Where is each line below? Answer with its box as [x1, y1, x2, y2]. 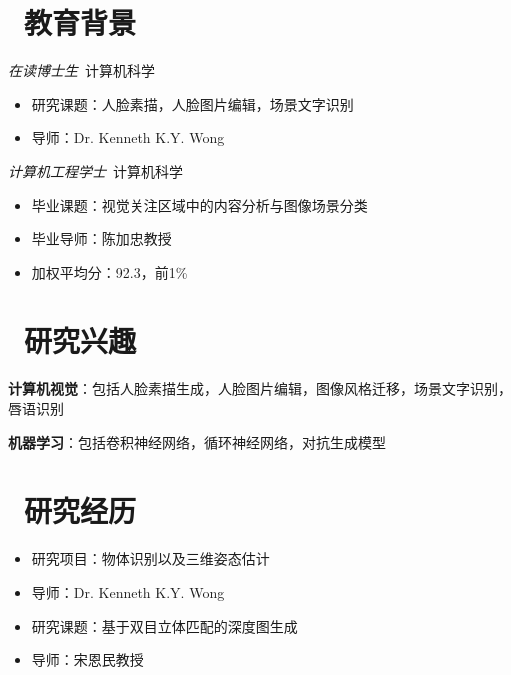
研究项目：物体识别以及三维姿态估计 [31, 548, 270, 569]
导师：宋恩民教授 [31, 649, 144, 670]
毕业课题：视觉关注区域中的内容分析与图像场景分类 [31, 194, 368, 215]
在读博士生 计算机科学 [8, 60, 155, 81]
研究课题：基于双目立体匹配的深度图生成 [31, 615, 298, 636]
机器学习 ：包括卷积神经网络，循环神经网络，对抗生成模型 [8, 431, 386, 452]
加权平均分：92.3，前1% [31, 261, 188, 282]
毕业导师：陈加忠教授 [31, 228, 172, 249]
